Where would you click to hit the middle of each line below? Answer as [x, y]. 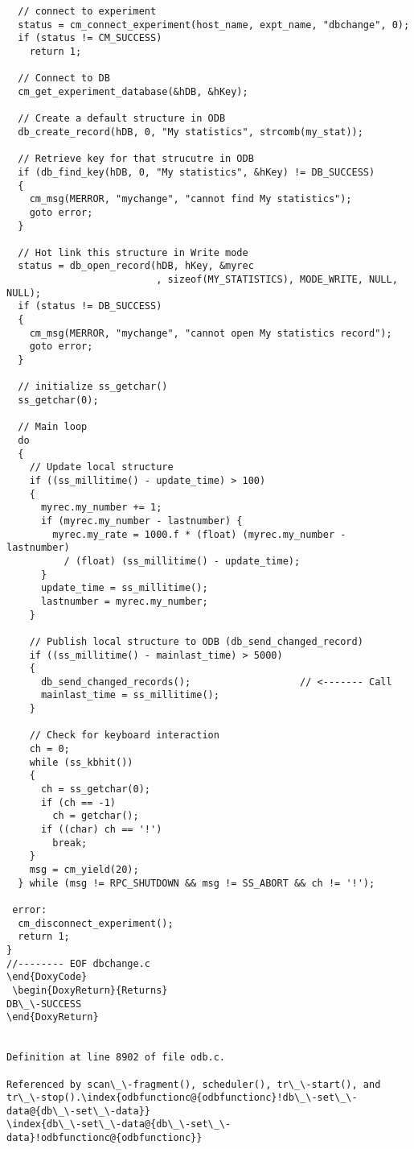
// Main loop [53, 427]
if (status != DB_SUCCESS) [90, 306]
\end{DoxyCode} [47, 977]
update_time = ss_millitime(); [124, 588]
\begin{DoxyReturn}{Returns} [90, 990]
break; [70, 843]
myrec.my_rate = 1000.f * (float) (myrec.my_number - [199, 534]
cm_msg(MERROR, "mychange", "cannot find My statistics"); [191, 199]
